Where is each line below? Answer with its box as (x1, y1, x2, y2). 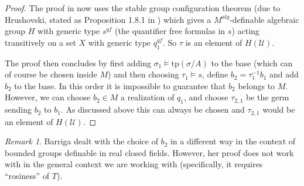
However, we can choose (5, 91, 91, 103)
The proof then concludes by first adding (5, 56, 151, 69)
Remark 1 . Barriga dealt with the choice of (5, 135, 158, 147)
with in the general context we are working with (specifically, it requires (5, 158, 263, 170)
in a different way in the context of (170, 135, 296, 147)
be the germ (246, 91, 289, 103)
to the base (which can (211, 56, 293, 69)
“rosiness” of (5, 169, 50, 181)
